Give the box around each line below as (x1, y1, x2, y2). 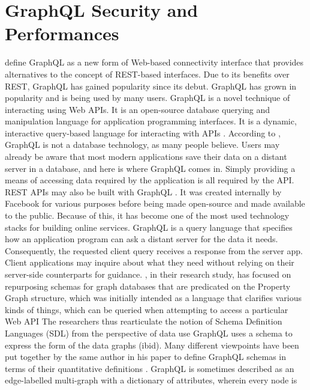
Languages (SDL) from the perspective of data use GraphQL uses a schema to (5, 326, 293, 339)
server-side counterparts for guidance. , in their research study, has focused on (5, 268, 291, 280)
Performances (5, 21, 119, 46)
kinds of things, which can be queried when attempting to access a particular (5, 303, 288, 315)
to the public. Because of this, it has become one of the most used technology (5, 209, 290, 222)
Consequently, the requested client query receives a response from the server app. (5, 244, 303, 257)
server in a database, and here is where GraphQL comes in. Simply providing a (5, 162, 296, 174)
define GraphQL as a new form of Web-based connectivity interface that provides (5, 56, 304, 69)
